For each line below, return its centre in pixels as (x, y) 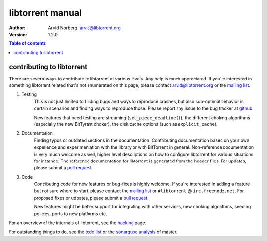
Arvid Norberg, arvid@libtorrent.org (85, 28)
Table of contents (28, 43)
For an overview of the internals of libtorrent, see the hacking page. (78, 223)
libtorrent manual (45, 13)
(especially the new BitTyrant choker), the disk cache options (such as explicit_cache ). (126, 124)
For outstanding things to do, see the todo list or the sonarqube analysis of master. (93, 232)
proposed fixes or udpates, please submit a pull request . (91, 198)
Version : (18, 34)
